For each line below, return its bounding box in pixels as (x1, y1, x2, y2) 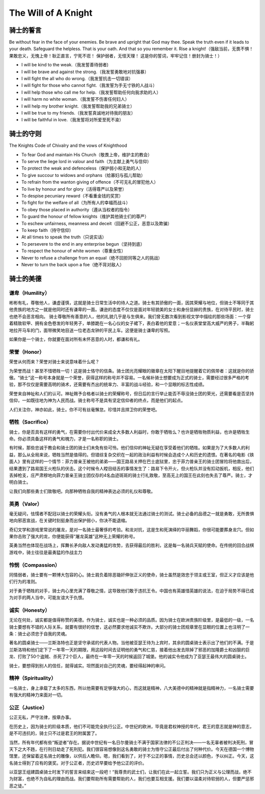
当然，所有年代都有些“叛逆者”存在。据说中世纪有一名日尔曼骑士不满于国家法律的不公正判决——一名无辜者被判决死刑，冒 (9, 739, 254, 745)
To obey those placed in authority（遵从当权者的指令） (21, 206, 132, 212)
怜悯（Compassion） (9, 562, 60, 568)
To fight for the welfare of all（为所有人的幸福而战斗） (21, 199, 131, 206)
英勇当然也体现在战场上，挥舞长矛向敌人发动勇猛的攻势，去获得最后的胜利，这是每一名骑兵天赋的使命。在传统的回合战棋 (9, 542, 254, 548)
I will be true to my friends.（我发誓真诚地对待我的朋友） (21, 110, 136, 115)
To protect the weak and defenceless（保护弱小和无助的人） (21, 165, 144, 171)
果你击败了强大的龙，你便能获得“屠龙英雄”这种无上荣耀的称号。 (9, 534, 138, 539)
